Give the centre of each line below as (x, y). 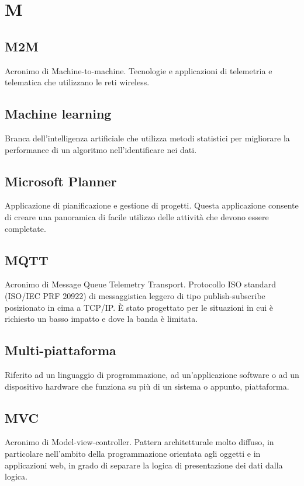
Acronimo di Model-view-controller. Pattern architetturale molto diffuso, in (139, 442)
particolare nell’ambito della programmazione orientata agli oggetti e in (133, 453)
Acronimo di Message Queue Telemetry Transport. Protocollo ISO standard (140, 284)
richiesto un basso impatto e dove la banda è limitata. (101, 319)
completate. (25, 228)
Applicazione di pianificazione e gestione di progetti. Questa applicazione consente (152, 205)
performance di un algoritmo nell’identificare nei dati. (101, 149)
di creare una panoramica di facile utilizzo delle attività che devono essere (137, 216)
